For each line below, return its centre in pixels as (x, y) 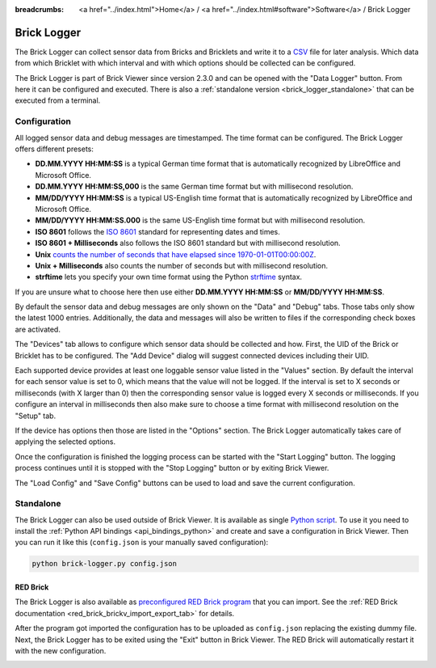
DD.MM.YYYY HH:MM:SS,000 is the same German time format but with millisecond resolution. (194, 187)
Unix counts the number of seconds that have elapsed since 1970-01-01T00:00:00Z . (176, 254)
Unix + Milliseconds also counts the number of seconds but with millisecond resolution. (182, 265)
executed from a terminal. (58, 100)
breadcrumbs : (40, 9)
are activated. (38, 329)
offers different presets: (55, 149)
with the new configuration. (61, 651)
